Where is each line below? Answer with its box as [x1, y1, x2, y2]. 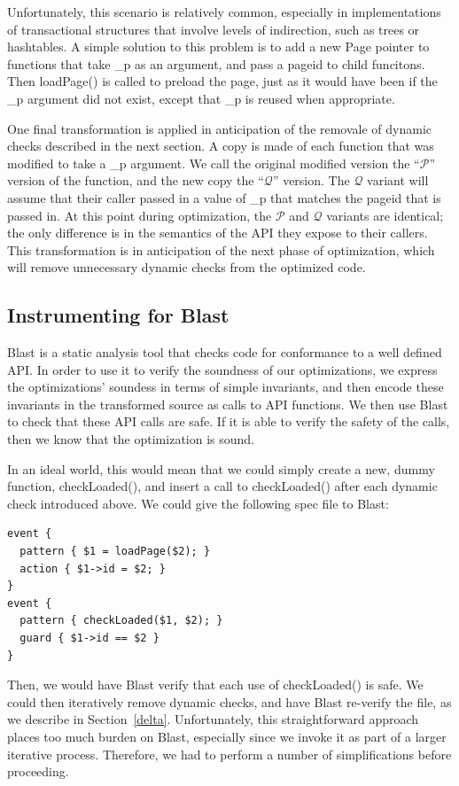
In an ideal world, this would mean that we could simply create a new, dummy [7, 459, 435, 478]
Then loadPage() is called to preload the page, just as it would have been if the [7, 72, 438, 90]
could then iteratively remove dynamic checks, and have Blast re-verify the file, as [7, 692, 452, 711]
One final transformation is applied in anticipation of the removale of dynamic [7, 119, 432, 137]
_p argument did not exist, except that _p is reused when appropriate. [7, 89, 395, 107]
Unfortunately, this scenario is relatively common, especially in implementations [7, 3, 441, 20]
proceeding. [7, 762, 69, 781]
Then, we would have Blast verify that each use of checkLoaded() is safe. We [7, 675, 424, 694]
